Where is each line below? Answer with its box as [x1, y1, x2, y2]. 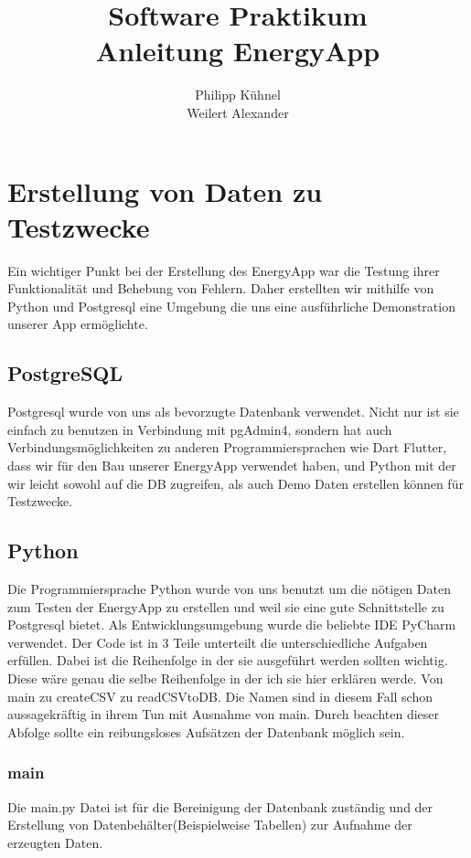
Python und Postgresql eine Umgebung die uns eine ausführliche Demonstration [7, 296, 455, 315]
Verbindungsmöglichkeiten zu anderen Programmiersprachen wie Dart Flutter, [7, 438, 447, 457]
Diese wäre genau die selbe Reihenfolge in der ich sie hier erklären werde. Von [7, 668, 444, 687]
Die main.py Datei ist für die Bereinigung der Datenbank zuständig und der [7, 797, 434, 816]
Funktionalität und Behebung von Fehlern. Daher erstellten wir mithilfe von [7, 279, 434, 298]
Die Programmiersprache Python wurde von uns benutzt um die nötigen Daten [7, 578, 451, 598]
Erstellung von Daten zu [7, 172, 323, 209]
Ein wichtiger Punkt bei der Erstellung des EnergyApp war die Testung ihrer [7, 260, 440, 280]
